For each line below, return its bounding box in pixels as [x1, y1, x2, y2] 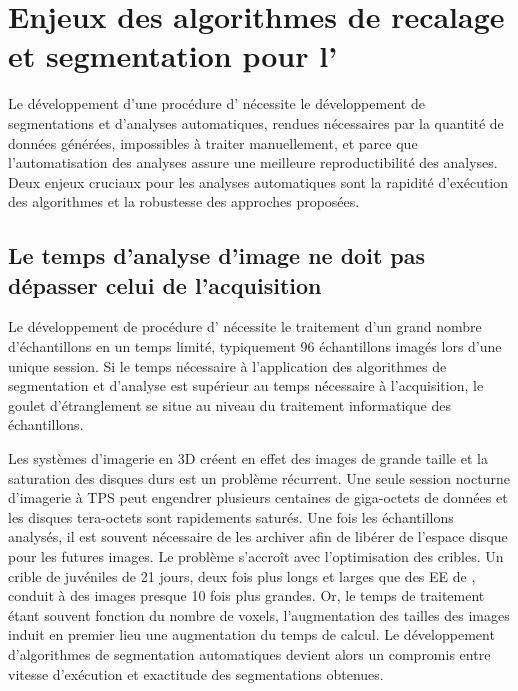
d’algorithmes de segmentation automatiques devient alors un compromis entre [8, 643, 491, 664]
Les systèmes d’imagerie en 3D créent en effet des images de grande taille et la [8, 448, 488, 469]
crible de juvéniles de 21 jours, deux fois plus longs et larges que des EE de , [8, 565, 476, 586]
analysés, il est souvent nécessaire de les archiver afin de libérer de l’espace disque [8, 526, 508, 547]
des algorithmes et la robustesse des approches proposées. [8, 191, 360, 212]
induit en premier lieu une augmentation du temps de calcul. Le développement [8, 624, 495, 645]
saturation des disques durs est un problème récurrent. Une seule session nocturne [8, 467, 510, 488]
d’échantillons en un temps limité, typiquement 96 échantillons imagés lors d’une [8, 336, 502, 357]
